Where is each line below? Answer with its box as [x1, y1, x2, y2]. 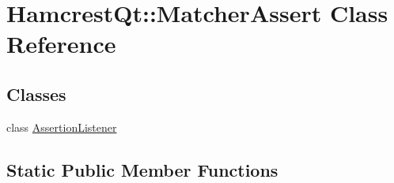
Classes [6, 81, 66, 106]
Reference [6, 28, 116, 60]
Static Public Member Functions [6, 157, 278, 181]
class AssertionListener [6, 118, 117, 135]
